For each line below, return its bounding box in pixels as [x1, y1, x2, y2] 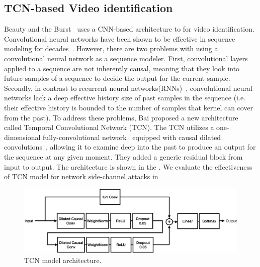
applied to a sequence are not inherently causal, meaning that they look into [4, 63, 240, 73]
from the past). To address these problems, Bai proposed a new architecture [4, 112, 238, 122]
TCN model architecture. [24, 255, 102, 265]
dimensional [4, 131, 41, 142]
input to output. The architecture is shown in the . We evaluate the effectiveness [4, 161, 252, 172]
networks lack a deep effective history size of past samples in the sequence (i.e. [4, 92, 246, 103]
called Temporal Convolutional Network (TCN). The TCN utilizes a [4, 122, 214, 132]
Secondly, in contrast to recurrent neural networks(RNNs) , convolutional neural [4, 82, 252, 93]
